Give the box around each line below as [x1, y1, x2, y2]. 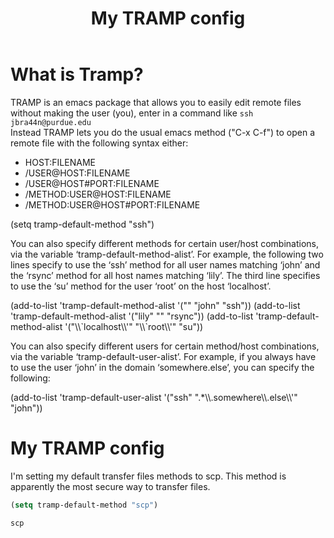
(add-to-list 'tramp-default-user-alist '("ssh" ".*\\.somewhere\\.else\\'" [10, 391, 298, 403]
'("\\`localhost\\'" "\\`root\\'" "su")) [64, 320, 204, 332]
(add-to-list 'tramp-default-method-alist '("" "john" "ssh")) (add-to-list [10, 299, 301, 311]
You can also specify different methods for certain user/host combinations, [10, 237, 320, 249]
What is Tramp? [10, 63, 144, 86]
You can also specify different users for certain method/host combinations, [10, 340, 320, 352]
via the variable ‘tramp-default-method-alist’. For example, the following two [10, 248, 324, 260]
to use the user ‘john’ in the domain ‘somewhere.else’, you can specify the [10, 361, 315, 373]
